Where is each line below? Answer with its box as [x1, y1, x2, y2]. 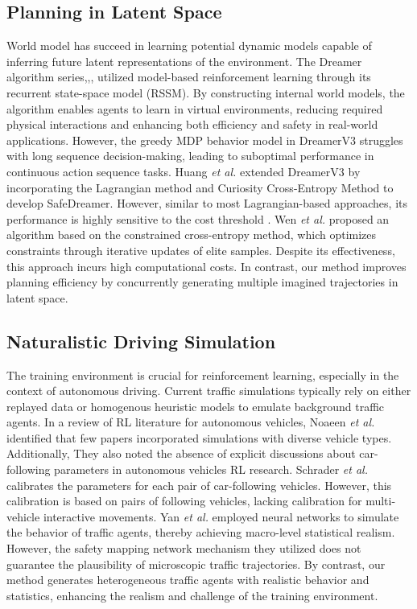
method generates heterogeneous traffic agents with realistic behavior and [6, 571, 370, 588]
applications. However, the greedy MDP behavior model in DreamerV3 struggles [6, 131, 403, 148]
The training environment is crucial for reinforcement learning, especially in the [6, 366, 399, 383]
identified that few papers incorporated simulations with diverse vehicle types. [6, 429, 392, 446]
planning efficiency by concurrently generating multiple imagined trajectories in [6, 274, 398, 290]
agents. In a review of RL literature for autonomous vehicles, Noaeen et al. [6, 414, 375, 430]
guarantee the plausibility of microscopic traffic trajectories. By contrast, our [6, 555, 386, 572]
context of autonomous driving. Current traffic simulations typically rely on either [6, 382, 411, 399]
